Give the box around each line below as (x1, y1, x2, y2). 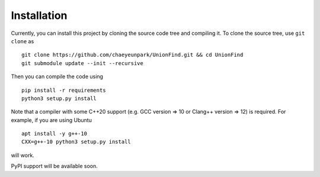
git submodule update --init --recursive (21, 60, 143, 66)
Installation (11, 9, 68, 22)
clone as (11, 37, 34, 44)
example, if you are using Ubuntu (11, 116, 92, 124)
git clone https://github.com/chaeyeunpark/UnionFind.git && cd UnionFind (21, 52, 244, 59)
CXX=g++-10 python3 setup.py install (21, 139, 132, 145)
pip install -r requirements (21, 86, 106, 94)
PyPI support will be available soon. (11, 163, 98, 170)
